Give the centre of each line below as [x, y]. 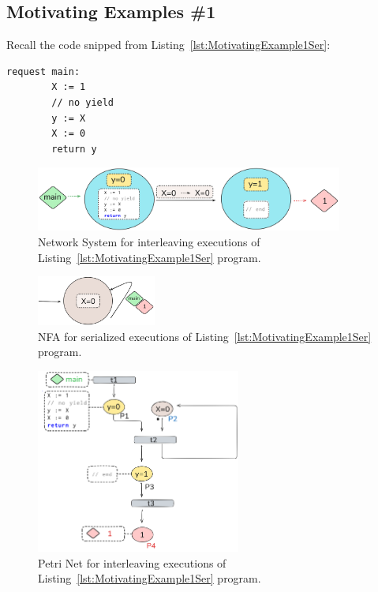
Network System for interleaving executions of [149, 242]
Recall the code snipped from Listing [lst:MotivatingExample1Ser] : [168, 45]
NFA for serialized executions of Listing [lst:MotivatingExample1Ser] [205, 336]
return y [74, 149]
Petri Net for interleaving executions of [132, 562]
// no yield [83, 102]
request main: [43, 71]
